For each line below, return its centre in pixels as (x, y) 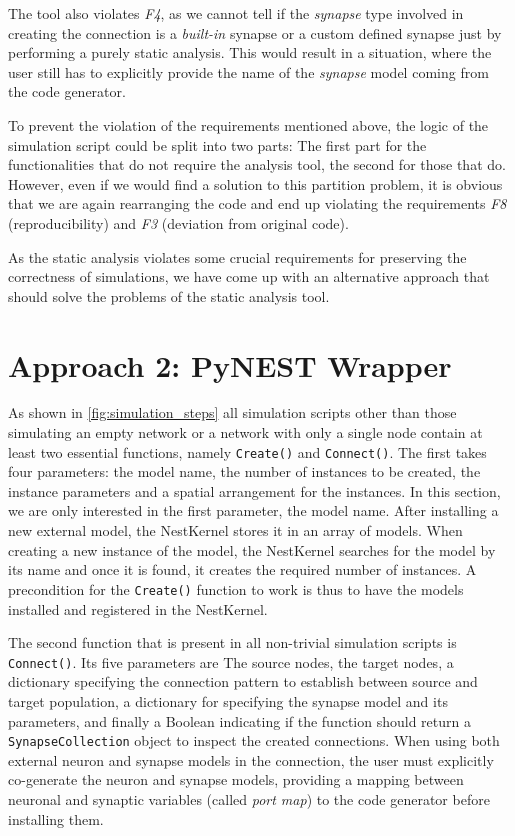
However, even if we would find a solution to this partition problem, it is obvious (255, 183)
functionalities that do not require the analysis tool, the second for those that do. (257, 164)
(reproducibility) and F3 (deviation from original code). (178, 222)
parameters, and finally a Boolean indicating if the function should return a (239, 720)
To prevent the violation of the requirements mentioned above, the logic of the (248, 124)
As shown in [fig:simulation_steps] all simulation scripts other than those (232, 412)
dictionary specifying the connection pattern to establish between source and (243, 681)
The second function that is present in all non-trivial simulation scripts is (232, 642)
